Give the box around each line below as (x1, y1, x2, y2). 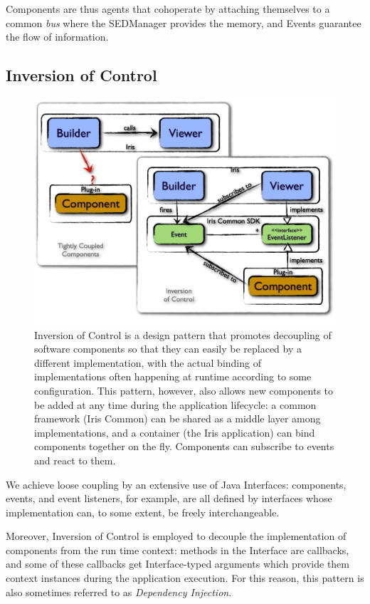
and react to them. (34, 452, 116, 467)
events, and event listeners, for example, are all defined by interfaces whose (6, 491, 332, 506)
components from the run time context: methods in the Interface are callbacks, (6, 542, 349, 557)
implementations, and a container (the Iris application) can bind (34, 425, 315, 439)
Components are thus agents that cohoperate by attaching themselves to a (6, 1, 330, 16)
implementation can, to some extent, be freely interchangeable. (6, 504, 280, 519)
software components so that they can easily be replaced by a (34, 341, 302, 356)
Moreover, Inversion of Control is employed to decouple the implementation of (6, 528, 347, 543)
